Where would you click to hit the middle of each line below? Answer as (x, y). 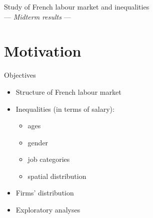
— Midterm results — (37, 16)
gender (38, 142)
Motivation (43, 51)
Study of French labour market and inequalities (77, 7)
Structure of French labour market (68, 91)
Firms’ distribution (45, 193)
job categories (49, 159)
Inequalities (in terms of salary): (65, 108)
